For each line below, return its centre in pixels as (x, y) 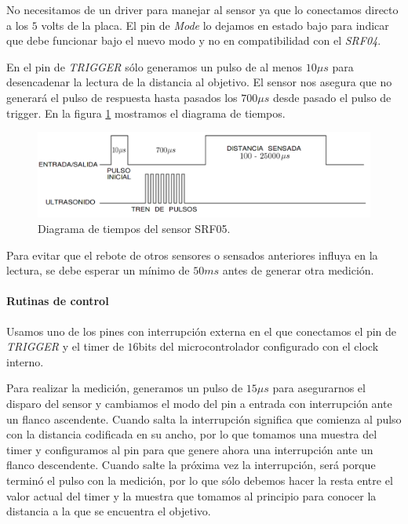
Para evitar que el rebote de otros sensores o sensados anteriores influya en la (192, 255)
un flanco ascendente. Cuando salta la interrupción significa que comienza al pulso (204, 418)
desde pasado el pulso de (332, 97)
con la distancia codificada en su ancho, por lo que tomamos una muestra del (192, 434)
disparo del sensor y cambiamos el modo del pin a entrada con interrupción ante (199, 404)
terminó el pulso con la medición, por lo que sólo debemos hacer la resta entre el (200, 480)
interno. (25, 361)
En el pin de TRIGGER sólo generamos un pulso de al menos (155, 66)
